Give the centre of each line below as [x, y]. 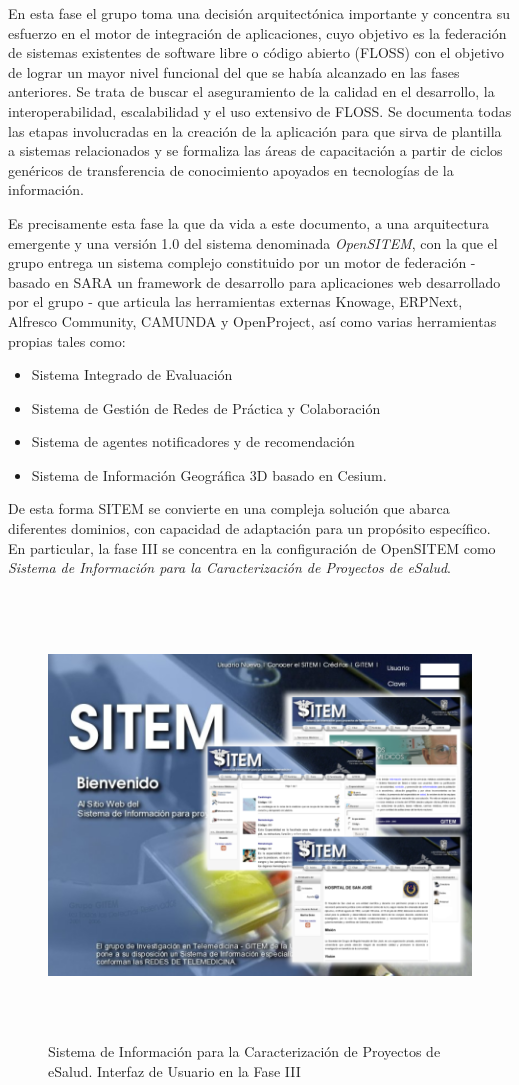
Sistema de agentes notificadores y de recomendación [193, 441]
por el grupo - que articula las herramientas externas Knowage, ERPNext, [235, 301]
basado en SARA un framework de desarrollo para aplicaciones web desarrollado [254, 281]
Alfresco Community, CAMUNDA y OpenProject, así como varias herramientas [252, 320]
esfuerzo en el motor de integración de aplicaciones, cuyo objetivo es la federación [257, 32]
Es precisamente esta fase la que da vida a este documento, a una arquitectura [248, 222]
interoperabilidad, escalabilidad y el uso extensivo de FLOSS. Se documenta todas [260, 110]
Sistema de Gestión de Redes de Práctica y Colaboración [206, 407]
